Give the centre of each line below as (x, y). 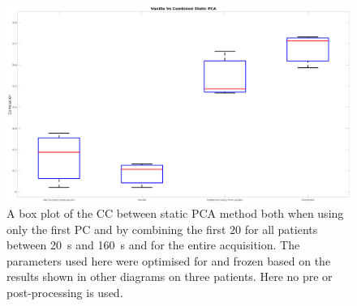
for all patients (281, 229)
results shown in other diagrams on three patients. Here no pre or (170, 276)
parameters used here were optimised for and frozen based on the (169, 260)
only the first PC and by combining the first (116, 229)
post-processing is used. (65, 292)
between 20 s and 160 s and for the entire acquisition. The (153, 245)
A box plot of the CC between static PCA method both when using (175, 212)
